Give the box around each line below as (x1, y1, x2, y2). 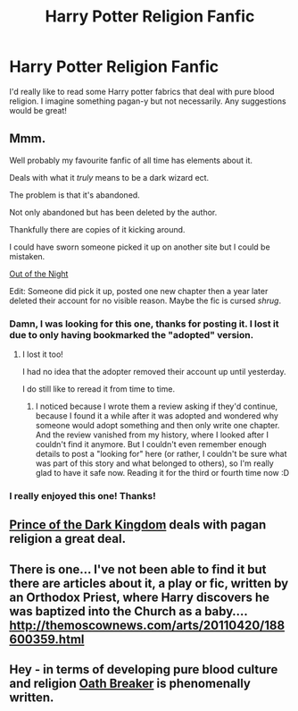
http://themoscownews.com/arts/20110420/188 (9, 617, 286, 632)
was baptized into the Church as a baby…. (9, 604, 248, 619)
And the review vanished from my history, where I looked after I (35, 429, 269, 440)
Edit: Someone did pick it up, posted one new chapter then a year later (9, 285, 269, 296)
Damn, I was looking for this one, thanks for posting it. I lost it (9, 317, 279, 330)
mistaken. (9, 250, 46, 261)
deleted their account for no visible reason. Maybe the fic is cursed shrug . (9, 295, 282, 306)
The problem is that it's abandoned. (9, 190, 140, 200)
